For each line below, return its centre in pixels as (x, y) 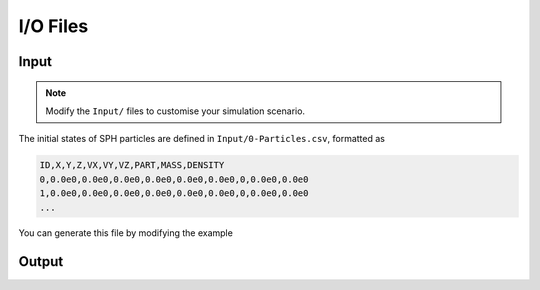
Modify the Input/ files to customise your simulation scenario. (175, 111)
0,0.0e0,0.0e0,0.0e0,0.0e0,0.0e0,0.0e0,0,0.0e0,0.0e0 (174, 179)
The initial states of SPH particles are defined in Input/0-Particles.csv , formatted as (201, 139)
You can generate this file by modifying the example (126, 233)
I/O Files (53, 26)
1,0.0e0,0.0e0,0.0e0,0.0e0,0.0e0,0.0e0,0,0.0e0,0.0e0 (174, 193)
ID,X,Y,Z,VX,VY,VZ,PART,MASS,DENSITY (132, 165)
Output (41, 261)
